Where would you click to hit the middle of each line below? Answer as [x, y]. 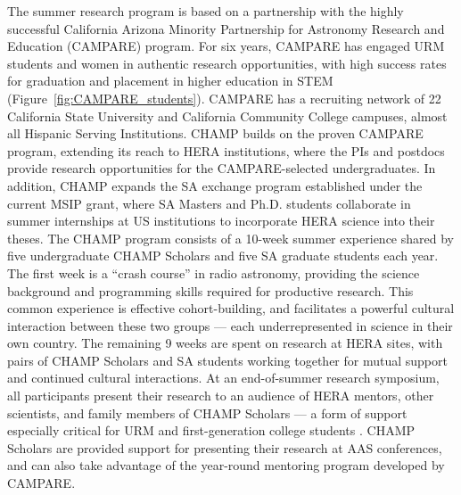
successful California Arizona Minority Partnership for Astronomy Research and [226, 28]
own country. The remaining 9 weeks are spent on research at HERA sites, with [225, 343]
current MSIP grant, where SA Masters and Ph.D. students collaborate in [209, 203]
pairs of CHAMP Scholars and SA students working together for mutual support [227, 360]
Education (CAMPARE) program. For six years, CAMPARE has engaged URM [226, 46]
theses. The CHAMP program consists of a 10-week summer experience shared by [230, 238]
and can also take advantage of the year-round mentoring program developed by [226, 465]
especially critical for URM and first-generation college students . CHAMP [211, 430]
